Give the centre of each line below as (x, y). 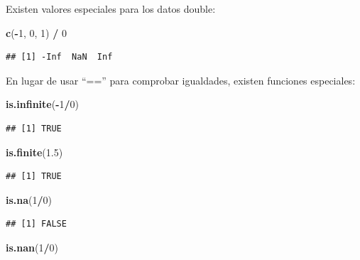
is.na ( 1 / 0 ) (29, 199)
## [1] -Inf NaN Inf (59, 57)
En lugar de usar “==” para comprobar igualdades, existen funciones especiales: (181, 80)
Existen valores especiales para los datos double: (111, 9)
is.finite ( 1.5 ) (34, 152)
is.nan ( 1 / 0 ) (32, 247)
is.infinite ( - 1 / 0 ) (43, 104)
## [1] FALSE (36, 224)
